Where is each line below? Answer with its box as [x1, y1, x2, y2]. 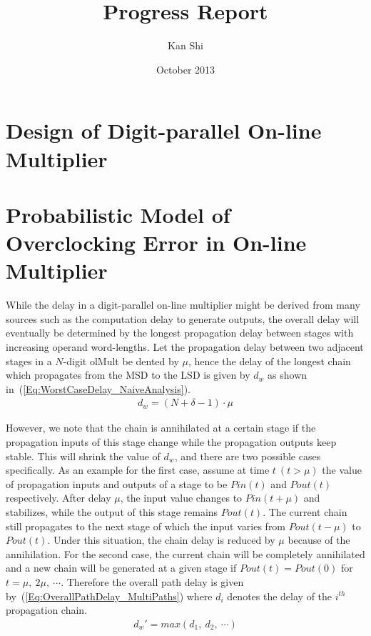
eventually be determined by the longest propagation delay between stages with [6, 325, 354, 340]
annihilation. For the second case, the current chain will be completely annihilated [6, 546, 365, 561]
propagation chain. [6, 602, 88, 617]
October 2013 [156, 61, 215, 76]
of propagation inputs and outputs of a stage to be [6, 476, 228, 491]
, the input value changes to [120, 490, 243, 505]
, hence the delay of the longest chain [188, 353, 351, 368]
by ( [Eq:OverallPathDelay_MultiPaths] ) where [6, 588, 213, 603]
